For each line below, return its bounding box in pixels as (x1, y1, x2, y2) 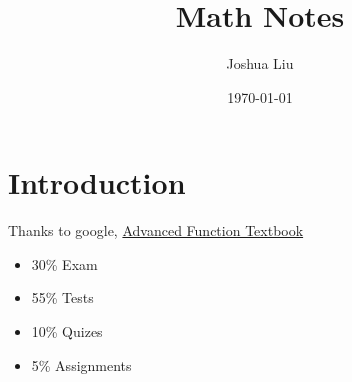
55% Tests (31, 287, 94, 308)
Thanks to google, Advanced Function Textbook (8, 220, 304, 241)
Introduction (8, 162, 186, 203)
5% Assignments (31, 354, 132, 375)
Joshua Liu (226, 53, 294, 74)
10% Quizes (31, 321, 103, 342)
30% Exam (31, 253, 98, 274)
